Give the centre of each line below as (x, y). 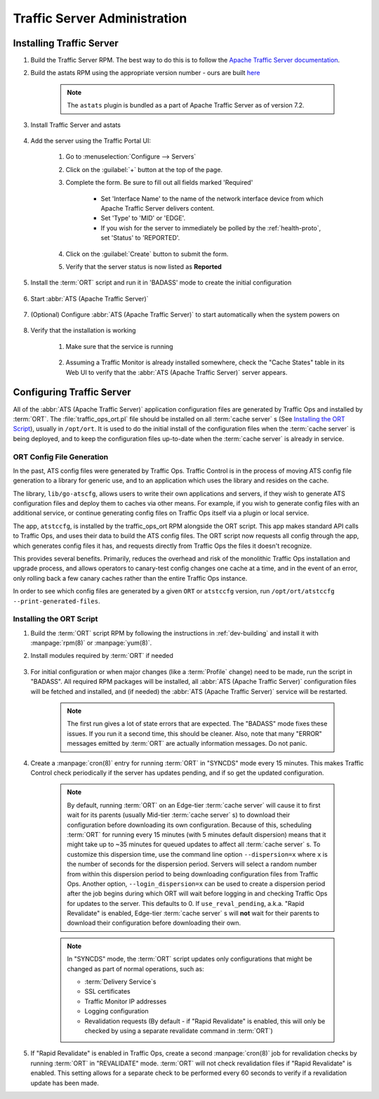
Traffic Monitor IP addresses (126, 1001)
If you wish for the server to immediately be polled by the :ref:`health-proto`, (211, 228)
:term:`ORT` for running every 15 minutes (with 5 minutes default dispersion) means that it (197, 834)
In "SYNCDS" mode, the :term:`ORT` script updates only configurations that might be (189, 959)
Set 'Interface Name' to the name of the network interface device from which (212, 198)
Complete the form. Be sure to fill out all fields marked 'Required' (159, 183)
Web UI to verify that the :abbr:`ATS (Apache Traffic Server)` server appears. (177, 372)
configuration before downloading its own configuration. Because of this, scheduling (189, 824)
